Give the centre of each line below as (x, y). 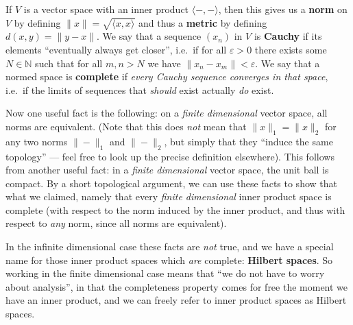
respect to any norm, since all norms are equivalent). (116, 223)
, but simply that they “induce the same (248, 141)
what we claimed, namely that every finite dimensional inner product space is (169, 196)
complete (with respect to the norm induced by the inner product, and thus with (175, 209)
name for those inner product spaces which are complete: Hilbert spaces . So (169, 260)
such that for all (69, 63)
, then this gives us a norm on (283, 9)
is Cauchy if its (288, 36)
